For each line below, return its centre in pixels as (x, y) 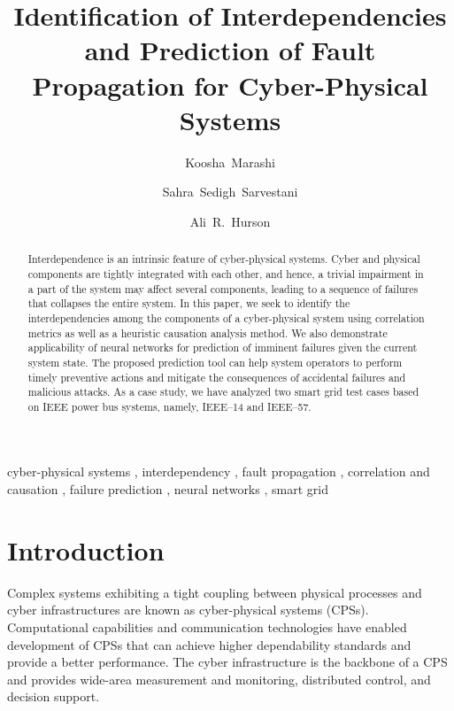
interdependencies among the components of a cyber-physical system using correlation (226, 317)
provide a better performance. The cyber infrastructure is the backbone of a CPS (227, 662)
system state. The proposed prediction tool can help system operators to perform (215, 362)
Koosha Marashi (230, 162)
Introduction (86, 549)
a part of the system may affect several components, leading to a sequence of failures (223, 288)
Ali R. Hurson (230, 221)
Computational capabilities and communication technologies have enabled (207, 626)
